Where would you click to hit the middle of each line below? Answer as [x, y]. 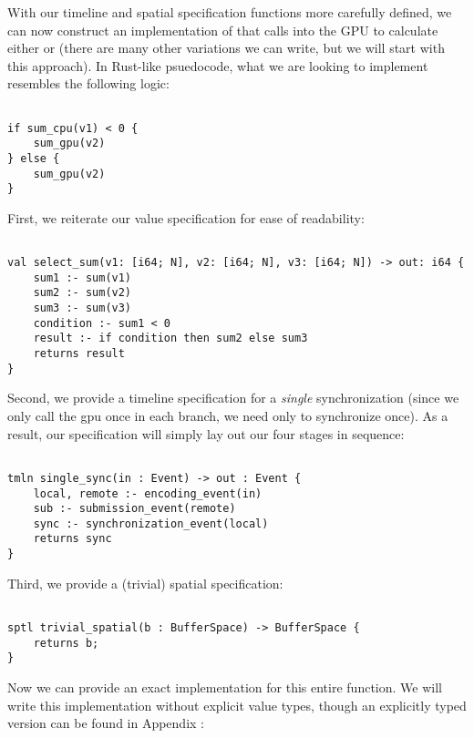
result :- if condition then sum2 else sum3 [170, 338]
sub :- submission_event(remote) [134, 509]
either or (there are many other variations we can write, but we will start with [226, 48]
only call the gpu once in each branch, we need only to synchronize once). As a [228, 415]
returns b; [66, 643]
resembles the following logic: [88, 83]
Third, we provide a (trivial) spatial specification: [145, 583]
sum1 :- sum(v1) [82, 277]
